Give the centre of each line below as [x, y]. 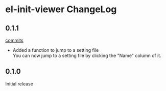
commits [15, 40]
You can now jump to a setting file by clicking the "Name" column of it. [87, 55]
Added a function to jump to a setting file [56, 50]
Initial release [19, 84]
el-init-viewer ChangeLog [61, 9]
